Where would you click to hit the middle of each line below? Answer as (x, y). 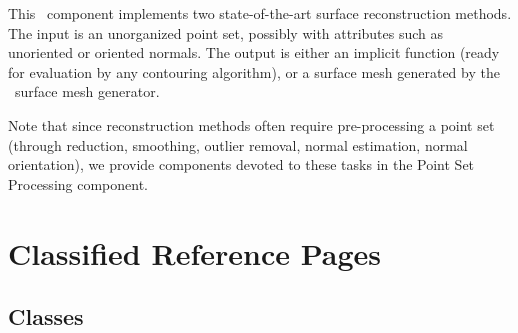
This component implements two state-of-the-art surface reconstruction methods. (260, 13)
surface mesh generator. (87, 91)
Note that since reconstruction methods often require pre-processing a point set (251, 124)
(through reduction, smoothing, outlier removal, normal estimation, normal (238, 144)
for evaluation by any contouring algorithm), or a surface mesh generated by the (254, 71)
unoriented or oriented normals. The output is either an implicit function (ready (254, 52)
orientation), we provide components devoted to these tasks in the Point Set (241, 164)
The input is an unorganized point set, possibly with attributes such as (226, 32)
